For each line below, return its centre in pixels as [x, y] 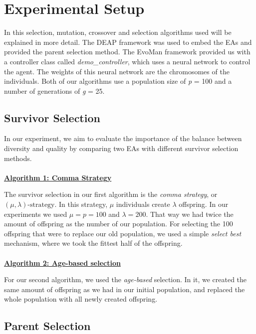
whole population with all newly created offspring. [81, 299]
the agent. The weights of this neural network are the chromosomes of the [117, 71]
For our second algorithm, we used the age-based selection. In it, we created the [126, 279]
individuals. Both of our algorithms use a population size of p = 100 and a [118, 81]
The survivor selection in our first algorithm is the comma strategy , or [111, 194]
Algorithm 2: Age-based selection [62, 262]
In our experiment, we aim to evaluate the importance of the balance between [123, 138]
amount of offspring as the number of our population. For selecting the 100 [119, 224]
